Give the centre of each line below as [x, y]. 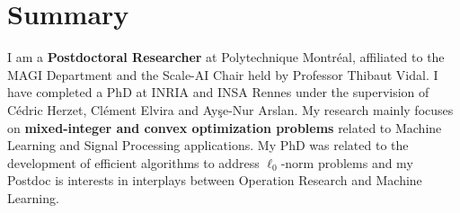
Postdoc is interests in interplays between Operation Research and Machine [215, 180]
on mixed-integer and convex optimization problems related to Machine [225, 127]
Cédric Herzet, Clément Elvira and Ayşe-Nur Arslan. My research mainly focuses [230, 109]
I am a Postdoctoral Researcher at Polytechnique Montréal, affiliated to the [226, 57]
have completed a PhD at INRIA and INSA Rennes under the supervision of [218, 92]
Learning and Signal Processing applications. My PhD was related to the [208, 145]
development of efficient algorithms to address [133, 162]
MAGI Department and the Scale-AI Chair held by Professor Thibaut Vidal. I [223, 74]
